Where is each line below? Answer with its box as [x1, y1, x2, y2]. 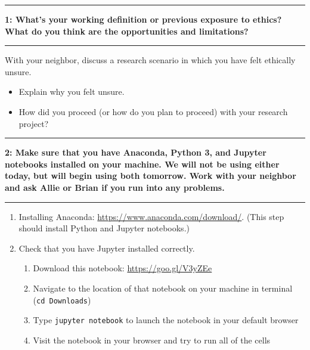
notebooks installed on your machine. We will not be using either [5, 157, 280, 170]
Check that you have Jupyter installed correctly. [18, 241, 195, 254]
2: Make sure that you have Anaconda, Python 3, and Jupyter [5, 146, 266, 159]
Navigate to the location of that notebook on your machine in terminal [33, 281, 293, 294]
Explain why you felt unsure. [18, 85, 125, 98]
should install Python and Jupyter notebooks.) [18, 222, 190, 234]
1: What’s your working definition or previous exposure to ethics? [5, 13, 282, 25]
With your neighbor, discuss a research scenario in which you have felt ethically [5, 54, 296, 66]
